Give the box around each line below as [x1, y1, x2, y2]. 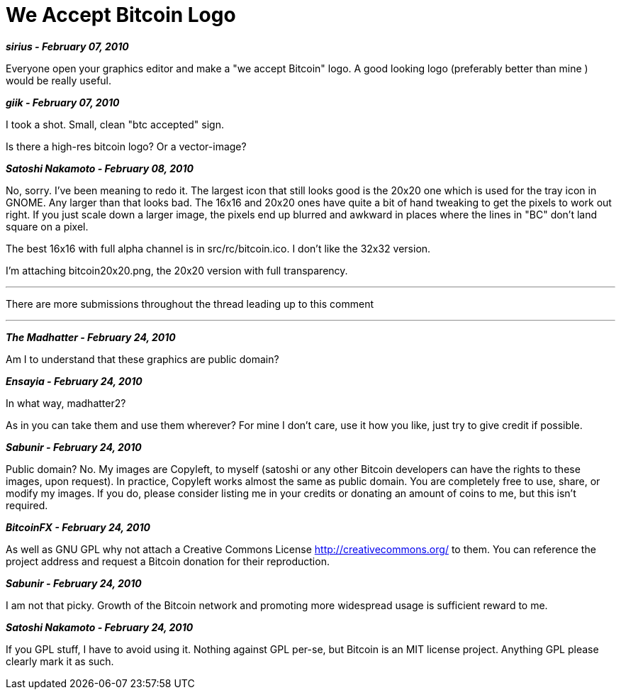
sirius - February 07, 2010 [6, 40, 129, 52]
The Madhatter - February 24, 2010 [6, 330, 176, 343]
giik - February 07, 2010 [6, 96, 120, 109]
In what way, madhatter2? [6, 396, 126, 409]
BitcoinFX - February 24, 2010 [6, 521, 150, 533]
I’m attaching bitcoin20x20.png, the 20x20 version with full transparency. [6, 264, 348, 277]
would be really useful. [6, 74, 112, 87]
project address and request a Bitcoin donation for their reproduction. [6, 555, 330, 567]
